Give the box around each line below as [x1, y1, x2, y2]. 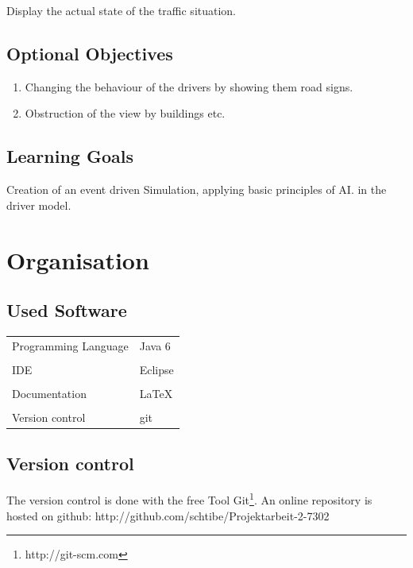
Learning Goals [6, 144, 133, 168]
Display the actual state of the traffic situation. [6, 2, 237, 18]
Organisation [6, 243, 149, 276]
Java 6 [139, 337, 171, 354]
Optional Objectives [6, 41, 173, 65]
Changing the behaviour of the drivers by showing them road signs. [25, 78, 353, 95]
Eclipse [139, 361, 174, 377]
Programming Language [12, 337, 129, 354]
